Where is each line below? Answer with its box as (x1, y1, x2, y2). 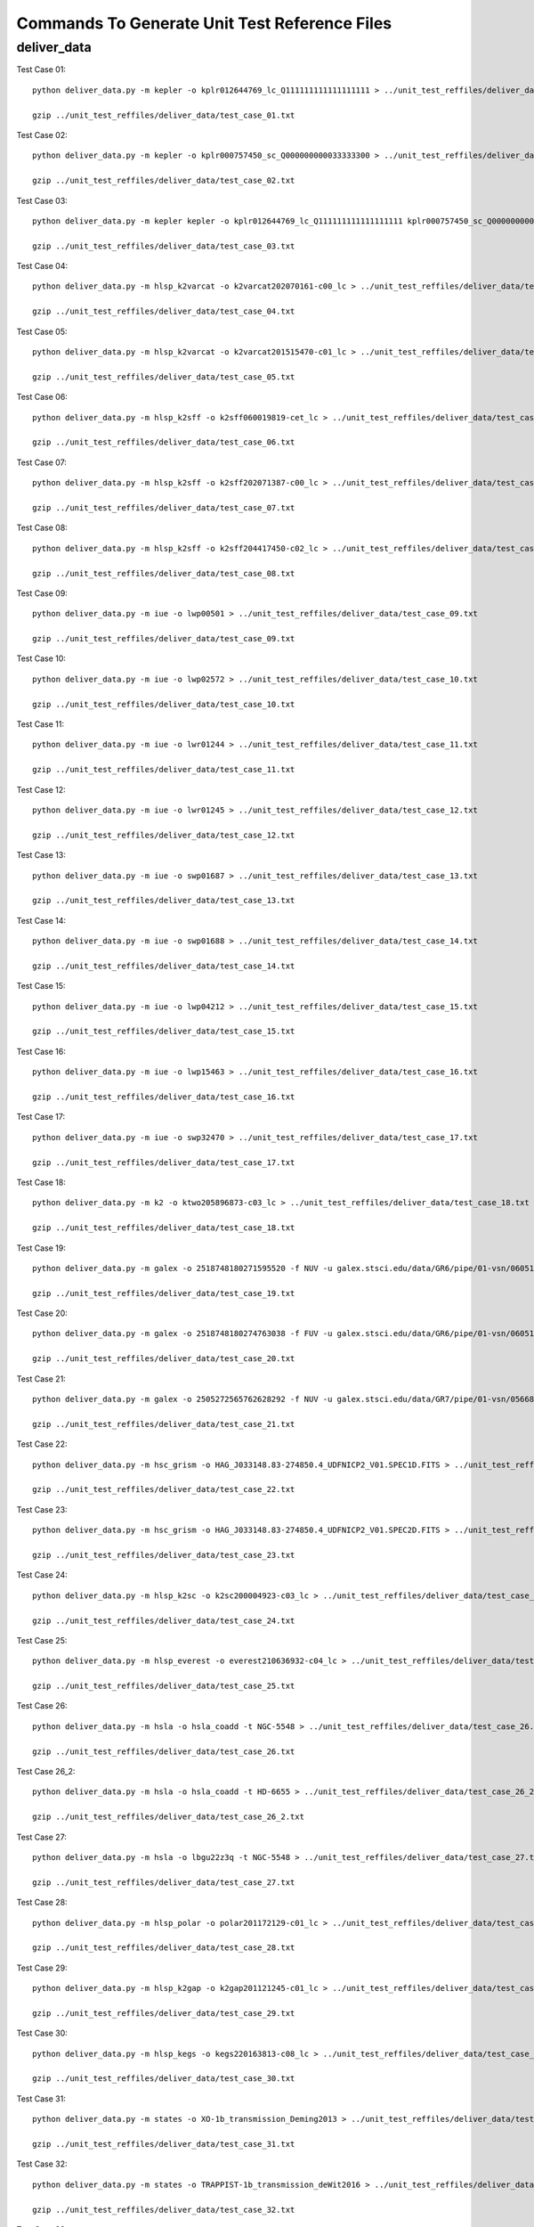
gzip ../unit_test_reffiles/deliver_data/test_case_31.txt (32, 2139, 295, 2149)
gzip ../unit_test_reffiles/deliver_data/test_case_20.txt (32, 1354, 295, 1364)
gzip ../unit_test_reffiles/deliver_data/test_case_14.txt (32, 960, 295, 971)
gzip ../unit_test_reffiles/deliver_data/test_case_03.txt (32, 241, 295, 251)
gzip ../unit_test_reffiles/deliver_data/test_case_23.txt (32, 1550, 295, 1560)
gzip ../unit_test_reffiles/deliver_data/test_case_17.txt (32, 1157, 295, 1167)
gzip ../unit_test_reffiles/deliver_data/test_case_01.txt (32, 110, 295, 120)
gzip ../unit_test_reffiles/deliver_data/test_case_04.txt (32, 306, 295, 316)
